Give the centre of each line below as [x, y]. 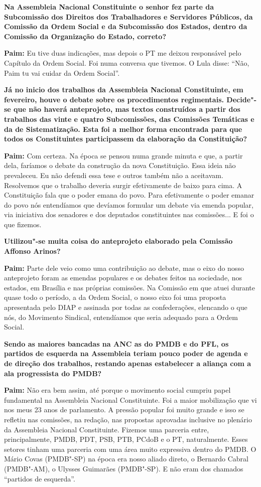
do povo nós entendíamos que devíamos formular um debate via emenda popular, [129, 204]
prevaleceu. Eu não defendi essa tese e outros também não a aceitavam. [114, 175]
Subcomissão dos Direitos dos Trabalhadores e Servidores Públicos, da [128, 16]
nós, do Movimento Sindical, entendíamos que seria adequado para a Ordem [121, 317]
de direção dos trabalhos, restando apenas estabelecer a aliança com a [128, 363]
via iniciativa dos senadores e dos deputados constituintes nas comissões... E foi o [129, 214]
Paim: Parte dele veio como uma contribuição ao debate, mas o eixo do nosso [124, 268]
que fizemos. [23, 224]
